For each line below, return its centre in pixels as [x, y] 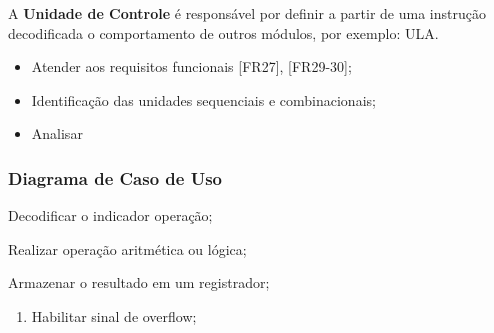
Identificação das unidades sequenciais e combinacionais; [203, 99]
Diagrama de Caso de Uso [115, 177]
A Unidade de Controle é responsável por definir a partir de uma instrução [247, 13]
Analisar [57, 133]
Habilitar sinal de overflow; [114, 315]
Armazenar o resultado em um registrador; [139, 282]
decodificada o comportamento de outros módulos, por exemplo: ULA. [223, 32]
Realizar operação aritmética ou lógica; [127, 248]
